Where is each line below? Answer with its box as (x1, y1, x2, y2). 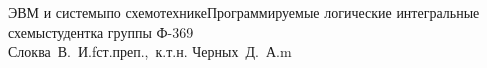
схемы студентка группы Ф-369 (8, 21, 194, 42)
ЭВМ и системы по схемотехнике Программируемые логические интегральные (8, 2, 480, 22)
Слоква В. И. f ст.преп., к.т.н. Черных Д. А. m (8, 41, 292, 62)
